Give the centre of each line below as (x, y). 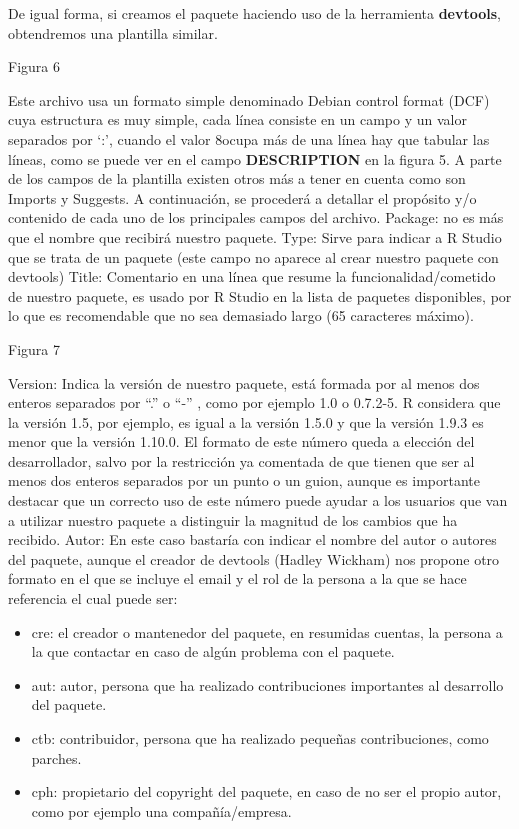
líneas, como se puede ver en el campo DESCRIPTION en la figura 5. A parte (255, 158)
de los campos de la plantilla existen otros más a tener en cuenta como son (237, 178)
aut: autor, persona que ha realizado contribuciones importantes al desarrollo (267, 684)
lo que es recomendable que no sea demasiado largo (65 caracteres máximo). (241, 315)
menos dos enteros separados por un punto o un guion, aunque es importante (244, 480)
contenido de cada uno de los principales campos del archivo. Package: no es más (256, 217)
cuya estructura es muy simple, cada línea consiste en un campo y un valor (237, 119)
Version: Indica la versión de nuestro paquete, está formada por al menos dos (244, 382)
